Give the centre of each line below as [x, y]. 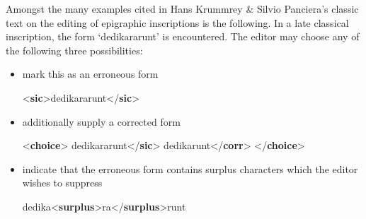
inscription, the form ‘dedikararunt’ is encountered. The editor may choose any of [183, 36]
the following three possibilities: [74, 50]
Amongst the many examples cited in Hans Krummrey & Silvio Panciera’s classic [182, 8]
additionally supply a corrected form [101, 121]
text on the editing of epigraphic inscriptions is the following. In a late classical [177, 22]
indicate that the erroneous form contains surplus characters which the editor [190, 168]
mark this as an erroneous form [90, 74]
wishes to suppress [62, 183]
